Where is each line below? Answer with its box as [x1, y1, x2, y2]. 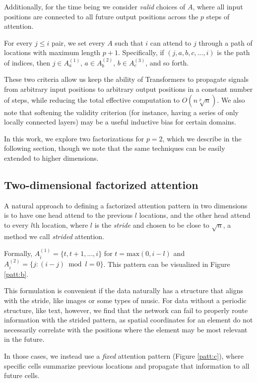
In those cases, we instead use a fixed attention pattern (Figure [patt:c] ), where [4, 350, 244, 361]
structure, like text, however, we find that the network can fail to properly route [4, 305, 248, 315]
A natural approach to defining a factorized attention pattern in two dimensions [4, 200, 248, 210]
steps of [206, 11, 230, 21]
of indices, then [4, 57, 51, 67]
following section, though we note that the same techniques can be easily [4, 143, 225, 153]
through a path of [198, 37, 253, 48]
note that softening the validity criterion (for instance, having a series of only [4, 107, 239, 117]
